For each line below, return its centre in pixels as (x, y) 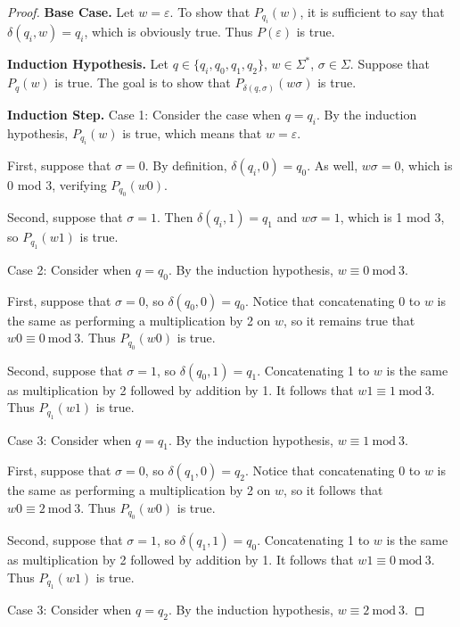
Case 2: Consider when (70, 269)
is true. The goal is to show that (143, 82)
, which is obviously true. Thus (168, 32)
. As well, (333, 165)
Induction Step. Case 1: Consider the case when (144, 114)
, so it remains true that (349, 320)
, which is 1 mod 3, (392, 217)
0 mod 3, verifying (57, 184)
